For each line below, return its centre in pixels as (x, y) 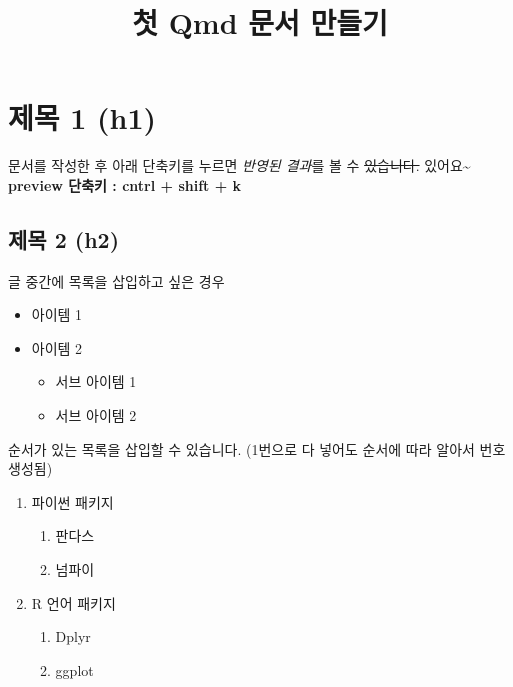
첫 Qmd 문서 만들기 (260, 22)
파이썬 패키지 (72, 501)
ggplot (74, 669)
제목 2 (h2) (64, 238)
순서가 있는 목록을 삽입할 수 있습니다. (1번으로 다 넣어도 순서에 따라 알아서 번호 (257, 448)
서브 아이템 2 (96, 415)
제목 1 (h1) (82, 117)
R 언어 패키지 (73, 602)
